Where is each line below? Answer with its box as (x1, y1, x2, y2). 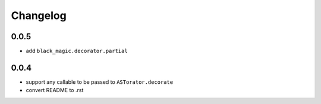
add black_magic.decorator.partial (26, 48, 128, 55)
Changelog (11, 9, 67, 22)
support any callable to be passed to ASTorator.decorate (26, 78, 174, 86)
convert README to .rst (26, 87, 84, 94)
